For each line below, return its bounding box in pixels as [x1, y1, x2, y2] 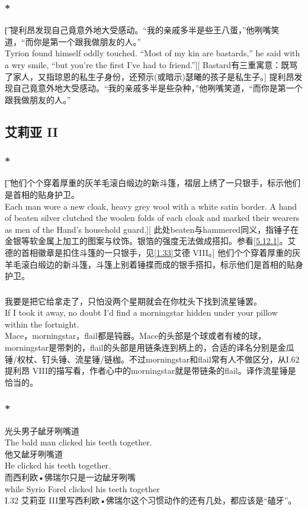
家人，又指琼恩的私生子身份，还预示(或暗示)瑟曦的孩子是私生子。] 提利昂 [12, 70, 294, 82]
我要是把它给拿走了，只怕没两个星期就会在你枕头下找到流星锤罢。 [5, 294, 262, 307]
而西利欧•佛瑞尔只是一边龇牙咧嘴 [5, 470, 136, 483]
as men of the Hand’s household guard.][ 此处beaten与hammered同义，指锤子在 [5, 223, 299, 235]
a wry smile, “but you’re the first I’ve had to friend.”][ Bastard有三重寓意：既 [5, 59, 290, 70]
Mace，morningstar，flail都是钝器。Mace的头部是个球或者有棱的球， [5, 329, 267, 342]
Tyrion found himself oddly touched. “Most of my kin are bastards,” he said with [5, 47, 300, 59]
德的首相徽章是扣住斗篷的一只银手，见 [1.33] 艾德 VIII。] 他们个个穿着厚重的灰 [5, 246, 301, 258]
